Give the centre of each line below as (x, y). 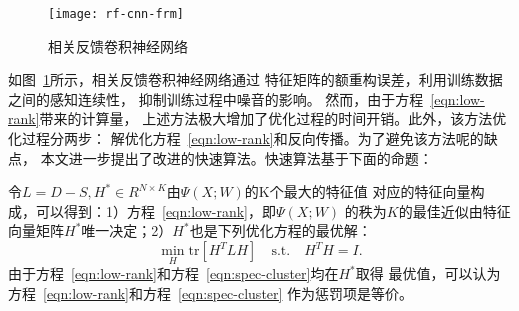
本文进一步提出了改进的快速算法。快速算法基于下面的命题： (236, 157)
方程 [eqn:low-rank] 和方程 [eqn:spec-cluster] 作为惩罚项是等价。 (211, 292)
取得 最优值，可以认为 (428, 273)
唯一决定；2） (127, 230)
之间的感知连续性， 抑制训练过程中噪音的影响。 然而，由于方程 (216, 98)
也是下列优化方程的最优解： (280, 230)
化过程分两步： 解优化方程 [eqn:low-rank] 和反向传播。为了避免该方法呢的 (246, 138)
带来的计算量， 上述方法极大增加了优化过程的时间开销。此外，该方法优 (273, 118)
